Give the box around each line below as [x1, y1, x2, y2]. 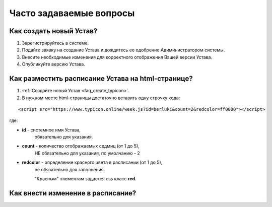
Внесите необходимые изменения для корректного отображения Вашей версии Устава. [22, 54, 213, 60]
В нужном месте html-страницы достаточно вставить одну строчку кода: [22, 95, 180, 101]
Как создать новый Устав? [9, 27, 98, 35]
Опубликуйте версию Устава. [22, 61, 85, 67]
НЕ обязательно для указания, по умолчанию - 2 [34, 150, 141, 156]
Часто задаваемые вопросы [9, 8, 135, 19]
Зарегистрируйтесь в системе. [22, 40, 89, 46]
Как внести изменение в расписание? [9, 189, 137, 197]
